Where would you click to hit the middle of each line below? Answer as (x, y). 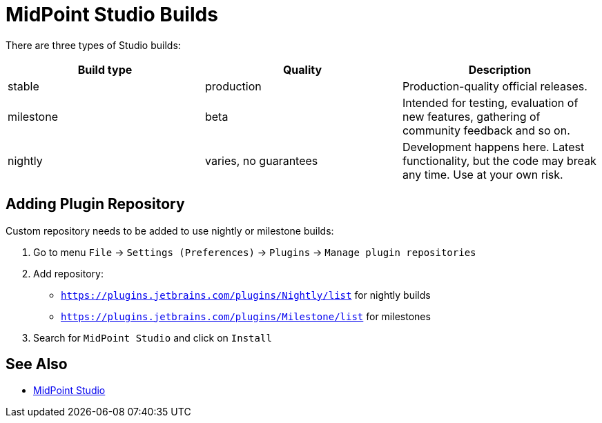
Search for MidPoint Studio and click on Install (153, 337)
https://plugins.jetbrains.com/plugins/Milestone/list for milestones (246, 316)
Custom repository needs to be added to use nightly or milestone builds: (170, 230)
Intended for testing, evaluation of (490, 102)
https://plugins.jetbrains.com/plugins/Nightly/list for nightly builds (246, 295)
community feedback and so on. (486, 130)
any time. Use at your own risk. (483, 174)
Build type (105, 69)
